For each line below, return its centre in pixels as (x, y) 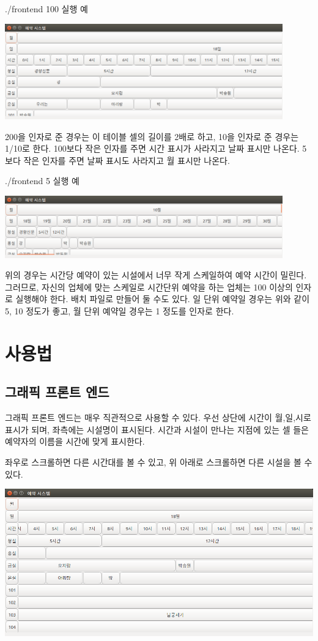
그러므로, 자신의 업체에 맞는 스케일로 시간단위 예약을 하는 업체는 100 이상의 (149, 287)
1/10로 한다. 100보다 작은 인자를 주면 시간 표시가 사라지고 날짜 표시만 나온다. (152, 148)
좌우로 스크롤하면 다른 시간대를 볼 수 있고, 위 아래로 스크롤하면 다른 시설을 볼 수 (159, 461)
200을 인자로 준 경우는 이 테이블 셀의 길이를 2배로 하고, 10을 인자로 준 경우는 (152, 136)
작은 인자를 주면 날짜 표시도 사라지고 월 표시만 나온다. (127, 160)
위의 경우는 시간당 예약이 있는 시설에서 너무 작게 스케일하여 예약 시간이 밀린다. (156, 275)
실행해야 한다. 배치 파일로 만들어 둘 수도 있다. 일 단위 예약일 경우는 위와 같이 (163, 299)
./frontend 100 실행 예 (46, 9)
